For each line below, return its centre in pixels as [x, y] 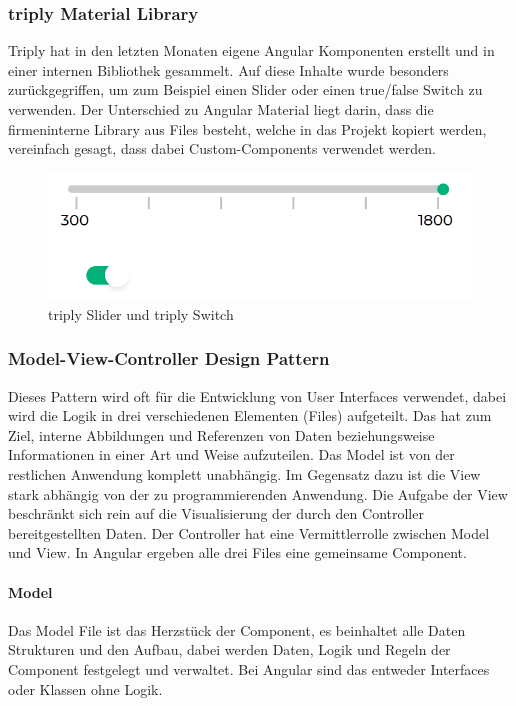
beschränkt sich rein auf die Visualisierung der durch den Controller [216, 513]
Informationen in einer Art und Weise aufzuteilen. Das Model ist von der [231, 454]
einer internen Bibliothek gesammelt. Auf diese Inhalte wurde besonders [228, 69]
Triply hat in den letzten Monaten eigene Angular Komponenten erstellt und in [251, 50]
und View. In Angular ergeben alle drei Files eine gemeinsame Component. [237, 552]
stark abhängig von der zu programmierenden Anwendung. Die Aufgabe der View [258, 493]
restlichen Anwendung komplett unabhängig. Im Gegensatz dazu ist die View [244, 474]
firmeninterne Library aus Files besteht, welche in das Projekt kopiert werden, [247, 128]
